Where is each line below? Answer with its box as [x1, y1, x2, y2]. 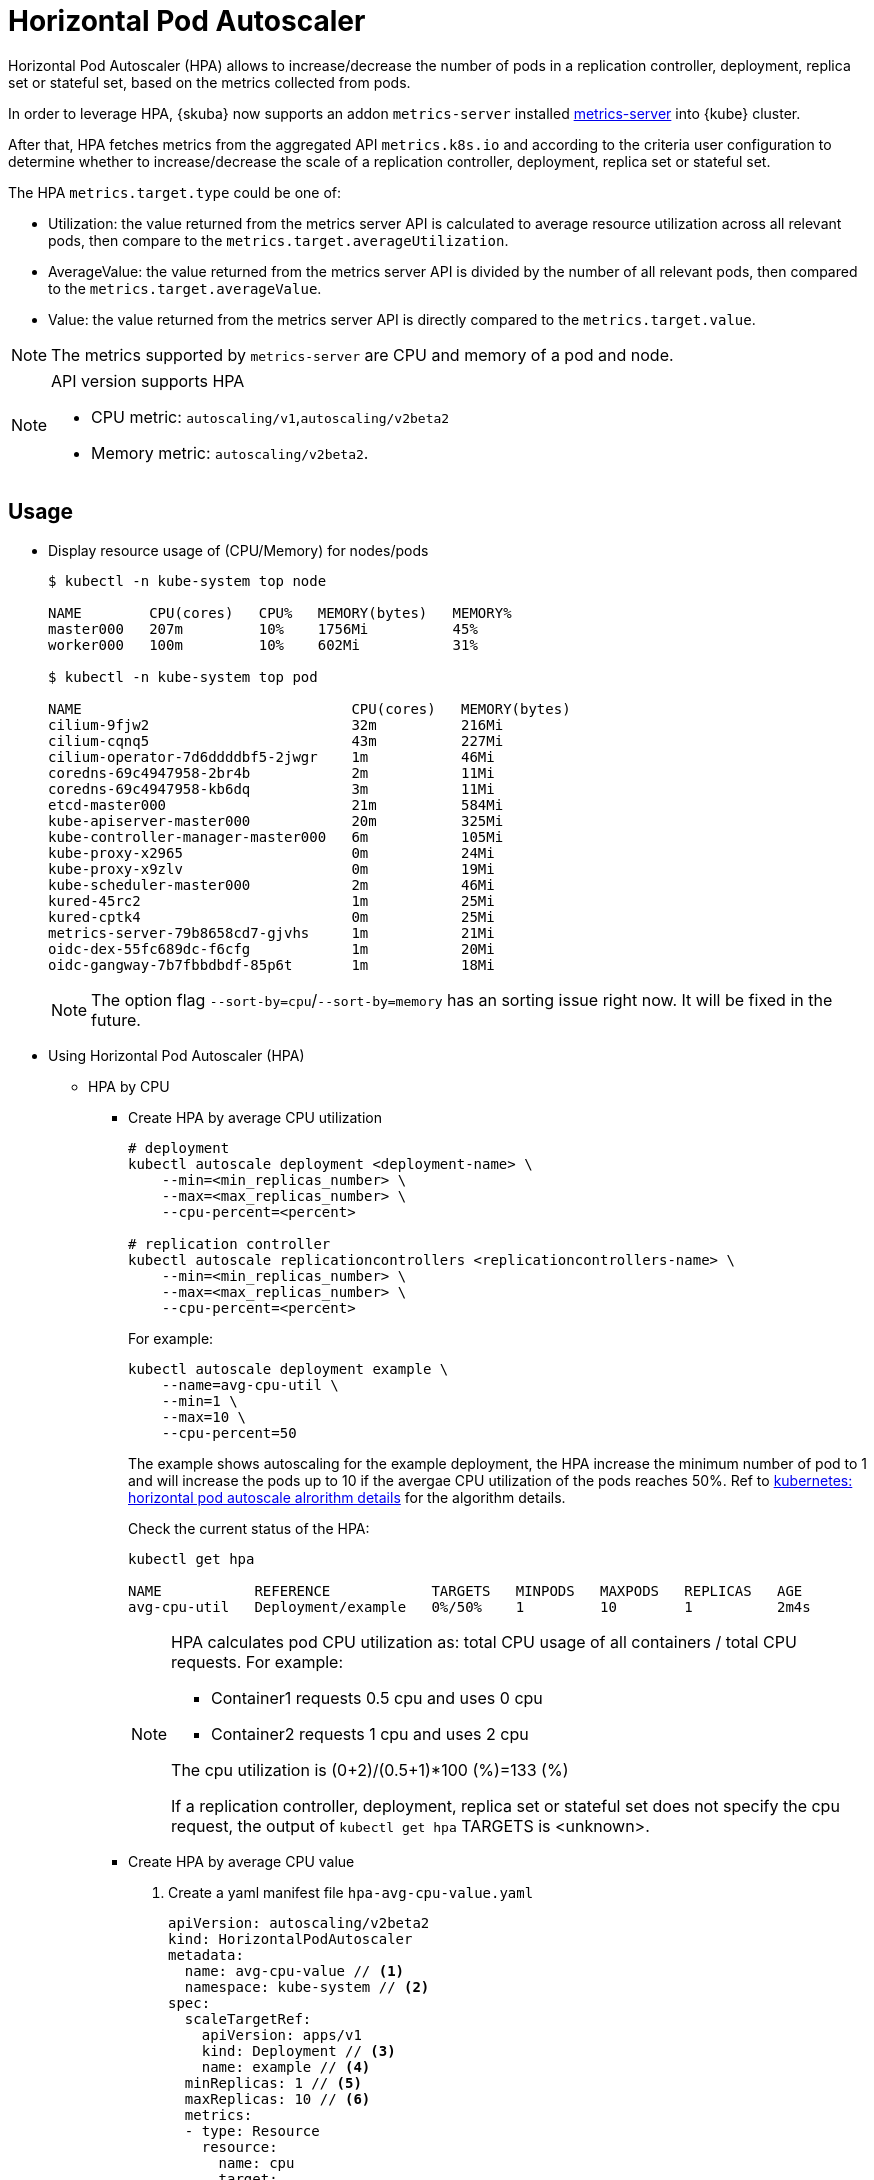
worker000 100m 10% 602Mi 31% [48, 636, 478, 653]
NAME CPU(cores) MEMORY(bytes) [48, 700, 571, 717]
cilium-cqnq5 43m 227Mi [48, 732, 504, 749]
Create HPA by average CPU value [128, 1852, 355, 1870]
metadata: [168, 1946, 244, 1963]
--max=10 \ [161, 1408, 247, 1425]
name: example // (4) [201, 2058, 371, 2075]
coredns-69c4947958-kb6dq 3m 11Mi [48, 780, 495, 797]
